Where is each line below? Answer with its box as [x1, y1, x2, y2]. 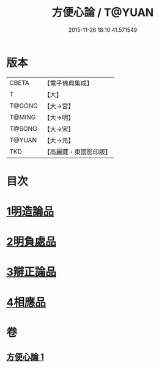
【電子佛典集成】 [43, 79, 93, 87]
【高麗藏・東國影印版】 [43, 147, 111, 156]
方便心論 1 [6, 352, 45, 362]
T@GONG [9, 101, 38, 110]
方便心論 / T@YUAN [51, 6, 154, 20]
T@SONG [9, 124, 38, 133]
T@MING [9, 112, 36, 121]
